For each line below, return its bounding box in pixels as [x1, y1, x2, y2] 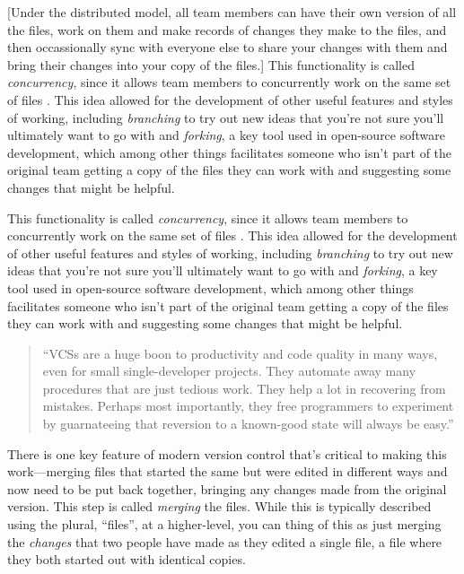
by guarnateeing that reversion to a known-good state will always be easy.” [42, 414, 454, 433]
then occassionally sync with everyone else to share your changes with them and [7, 38, 448, 57]
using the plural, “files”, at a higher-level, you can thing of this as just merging [7, 515, 442, 534]
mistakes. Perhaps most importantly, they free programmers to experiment [42, 396, 454, 415]
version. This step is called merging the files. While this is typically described [7, 497, 432, 516]
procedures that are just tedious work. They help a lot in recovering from [42, 378, 446, 397]
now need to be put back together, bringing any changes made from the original [7, 479, 447, 498]
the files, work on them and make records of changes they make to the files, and [7, 20, 447, 39]
